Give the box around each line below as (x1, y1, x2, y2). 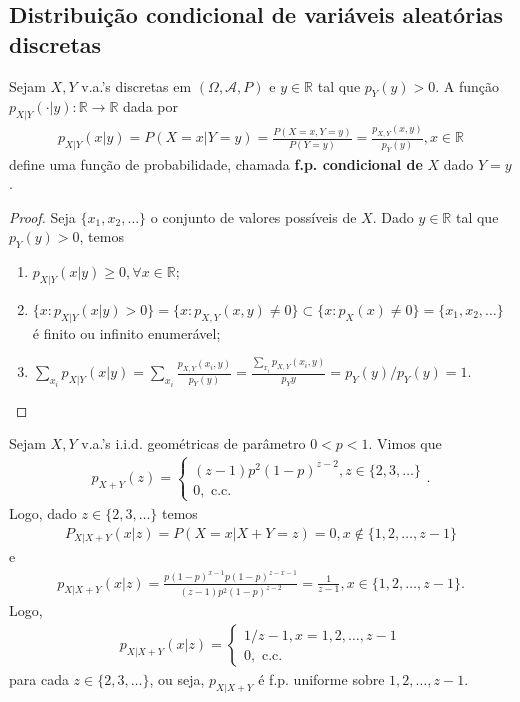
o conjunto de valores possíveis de (150, 206, 357, 227)
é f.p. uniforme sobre (258, 669, 385, 690)
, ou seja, (149, 669, 205, 690)
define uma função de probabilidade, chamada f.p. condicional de (9, 153, 423, 174)
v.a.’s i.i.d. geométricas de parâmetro (81, 433, 306, 454)
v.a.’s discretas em (81, 75, 192, 96)
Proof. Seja (9, 206, 76, 227)
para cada (9, 669, 69, 690)
